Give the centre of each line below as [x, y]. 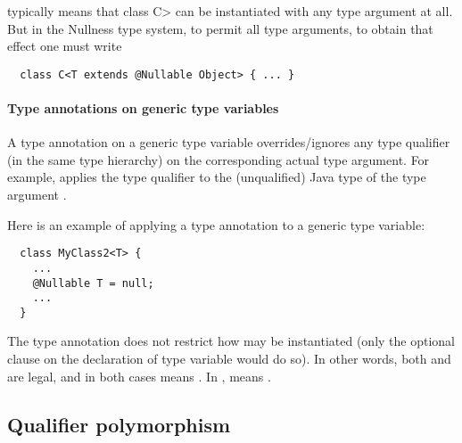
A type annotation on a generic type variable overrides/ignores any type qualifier [229, 142]
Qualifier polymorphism [119, 424]
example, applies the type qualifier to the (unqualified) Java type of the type [217, 177]
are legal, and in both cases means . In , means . [139, 376]
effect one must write [65, 46]
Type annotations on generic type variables [143, 108]
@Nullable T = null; [93, 283]
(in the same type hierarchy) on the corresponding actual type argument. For [219, 159]
